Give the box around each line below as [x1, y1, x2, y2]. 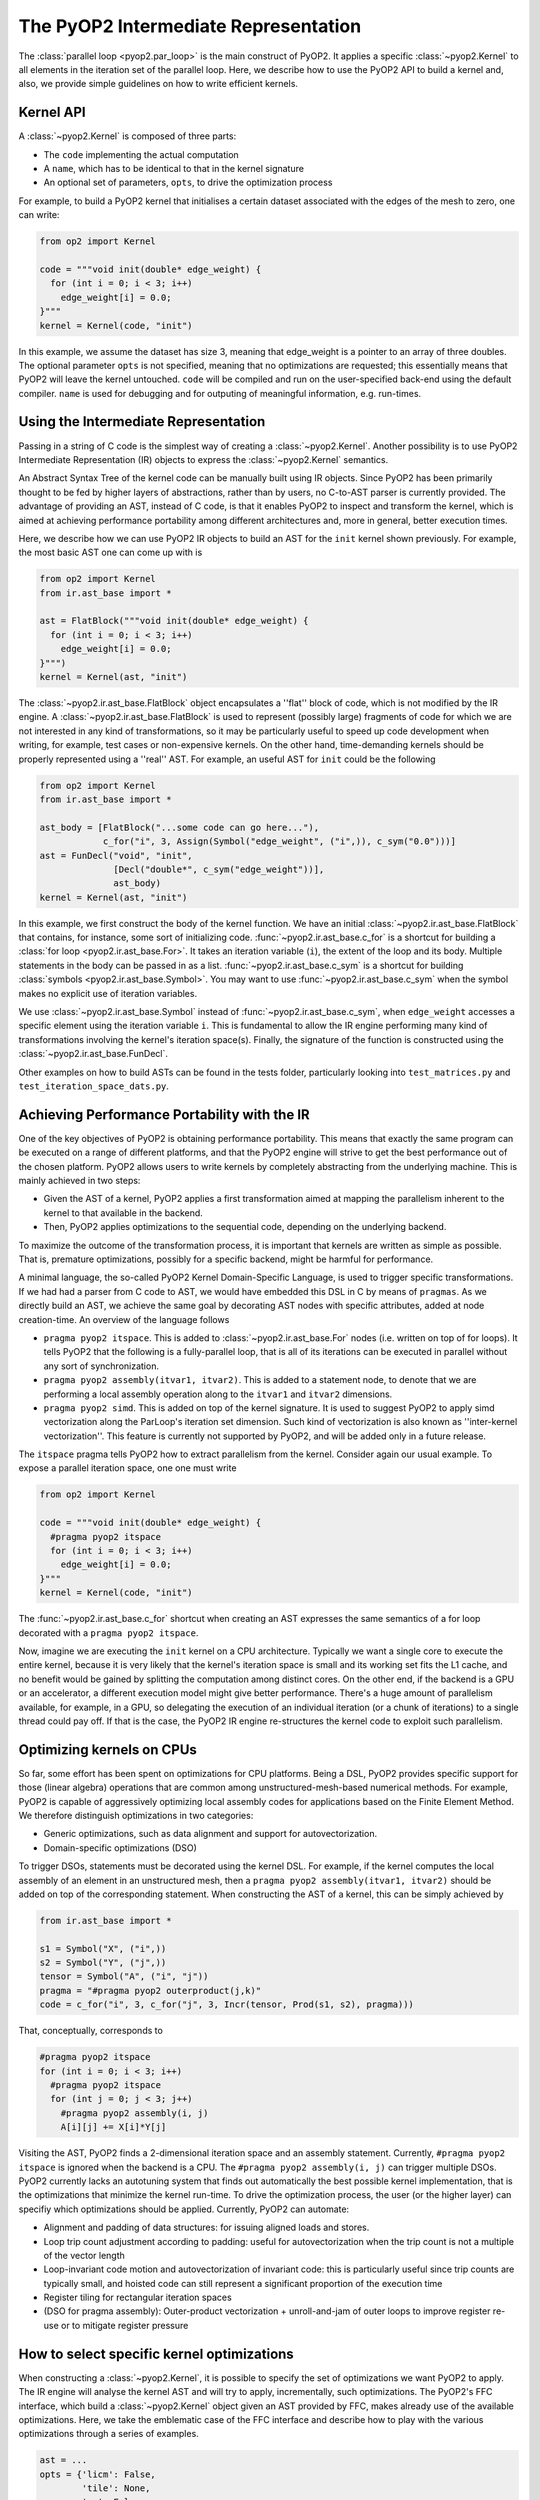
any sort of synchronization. [43, 1360, 160, 1372]
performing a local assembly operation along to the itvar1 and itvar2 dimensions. [43, 1388, 393, 1400]
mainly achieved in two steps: [18, 1175, 141, 1187]
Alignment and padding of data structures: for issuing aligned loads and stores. [43, 2221, 370, 2234]
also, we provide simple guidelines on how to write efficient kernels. [18, 78, 299, 90]
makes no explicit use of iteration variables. [18, 987, 198, 999]
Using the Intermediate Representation [18, 413, 266, 430]
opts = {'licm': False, [39, 2468, 157, 2480]
